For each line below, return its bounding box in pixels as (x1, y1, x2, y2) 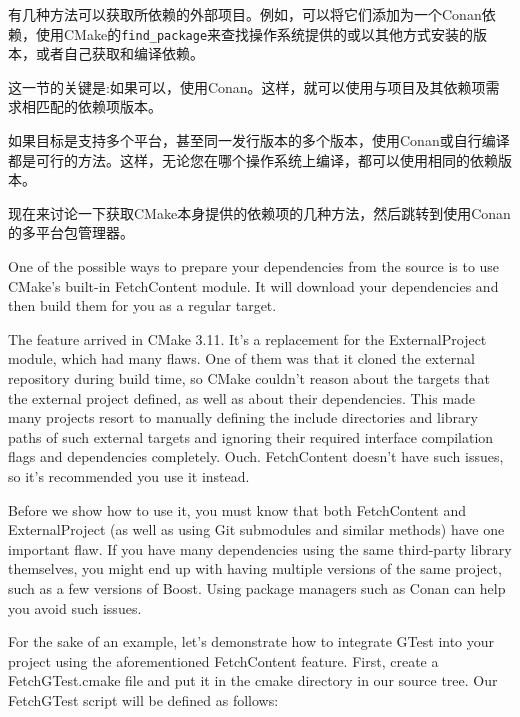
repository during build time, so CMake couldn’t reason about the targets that (8, 367, 490, 388)
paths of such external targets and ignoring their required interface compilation (8, 426, 494, 447)
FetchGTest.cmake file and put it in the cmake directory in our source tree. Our (8, 670, 498, 691)
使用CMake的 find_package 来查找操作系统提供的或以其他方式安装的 (35, 23, 474, 44)
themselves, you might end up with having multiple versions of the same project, (8, 558, 502, 579)
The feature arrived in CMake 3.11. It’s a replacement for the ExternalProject (8, 328, 487, 349)
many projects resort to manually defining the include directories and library (8, 407, 478, 428)
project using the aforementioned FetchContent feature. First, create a (8, 650, 439, 671)
